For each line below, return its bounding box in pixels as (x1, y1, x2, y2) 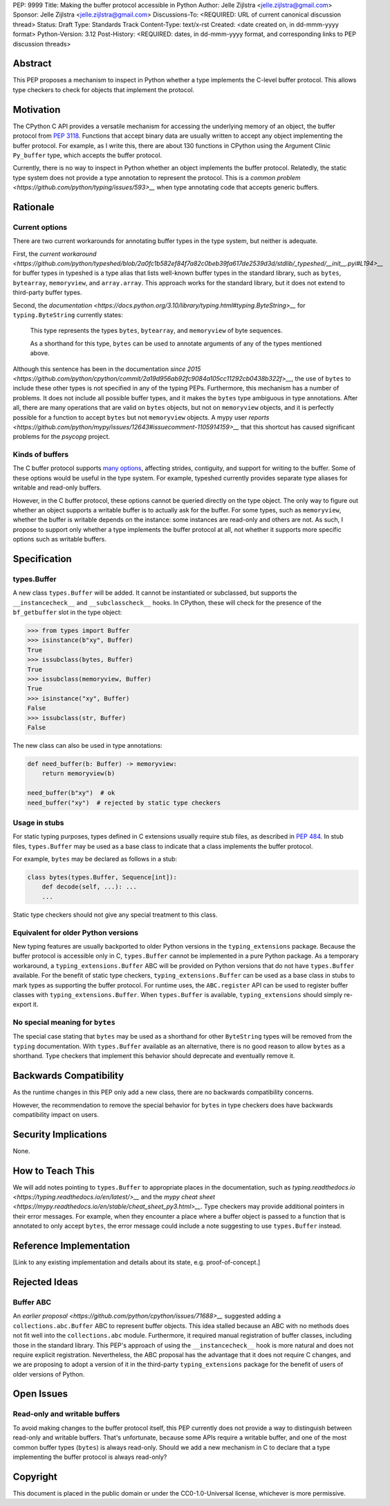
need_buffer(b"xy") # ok (27, 789, 115, 797)
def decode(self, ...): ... (41, 883, 138, 891)
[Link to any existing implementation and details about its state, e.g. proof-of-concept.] (12, 1258, 261, 1266)
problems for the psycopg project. (12, 433, 111, 441)
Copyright (12, 1471, 58, 1482)
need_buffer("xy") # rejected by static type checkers (27, 798, 221, 807)
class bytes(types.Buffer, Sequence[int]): (27, 873, 178, 881)
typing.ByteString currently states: (12, 311, 124, 319)
